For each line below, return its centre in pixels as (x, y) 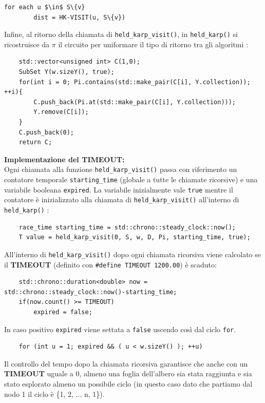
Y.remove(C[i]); (61, 112)
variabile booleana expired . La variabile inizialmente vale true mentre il (119, 189)
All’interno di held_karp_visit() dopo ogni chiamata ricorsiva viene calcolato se (132, 254)
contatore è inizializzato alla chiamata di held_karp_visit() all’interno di (122, 199)
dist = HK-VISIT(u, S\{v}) (80, 17)
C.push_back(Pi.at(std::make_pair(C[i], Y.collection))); (135, 102)
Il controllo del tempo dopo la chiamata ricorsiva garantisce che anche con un (126, 363)
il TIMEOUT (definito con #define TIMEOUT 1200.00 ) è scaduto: (110, 264)
